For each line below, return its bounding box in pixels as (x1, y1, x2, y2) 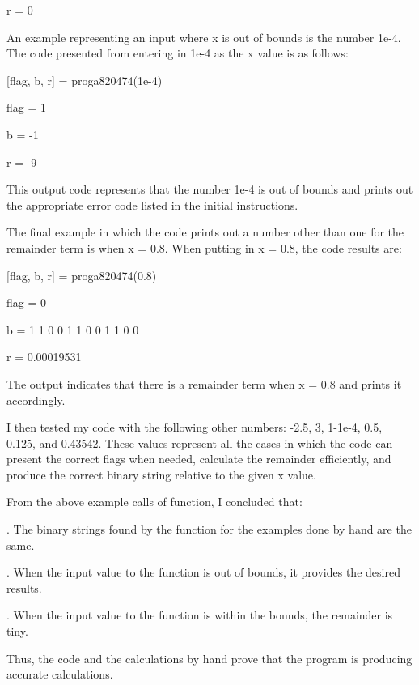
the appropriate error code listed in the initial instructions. (6, 196, 298, 213)
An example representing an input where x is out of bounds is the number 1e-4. (6, 28, 401, 45)
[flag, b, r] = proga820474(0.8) (6, 266, 157, 283)
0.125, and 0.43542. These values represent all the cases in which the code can (6, 434, 393, 451)
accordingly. (6, 391, 66, 408)
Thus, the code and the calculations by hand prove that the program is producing (6, 649, 413, 666)
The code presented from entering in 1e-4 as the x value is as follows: (6, 45, 349, 62)
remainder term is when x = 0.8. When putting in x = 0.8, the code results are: (6, 239, 402, 256)
